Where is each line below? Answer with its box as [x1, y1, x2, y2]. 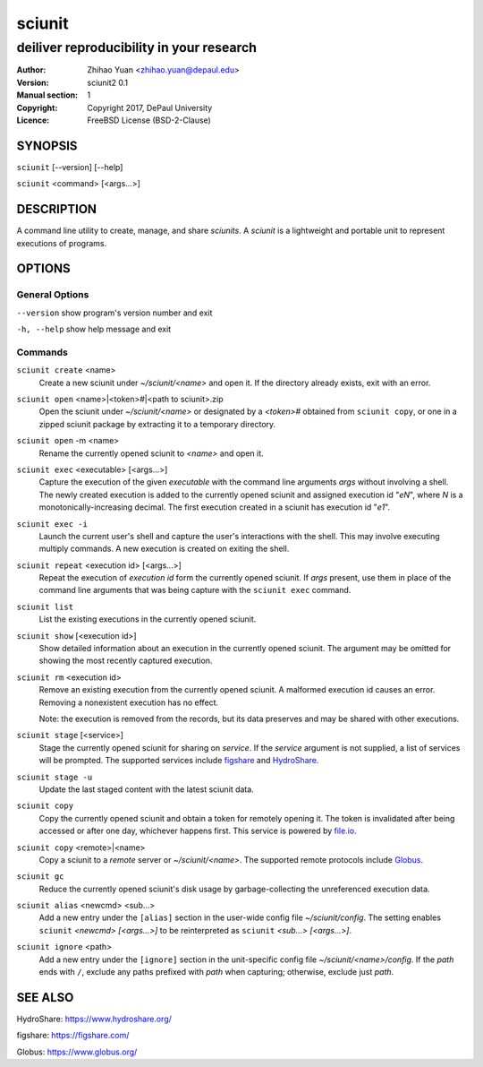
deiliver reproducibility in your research [16, 39, 258, 56]
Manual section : [16, 90, 79, 100]
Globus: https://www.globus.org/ [16, 1046, 138, 1057]
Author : [16, 65, 47, 75]
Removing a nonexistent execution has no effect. [38, 697, 219, 708]
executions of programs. [16, 237, 107, 248]
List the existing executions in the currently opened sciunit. [38, 614, 257, 624]
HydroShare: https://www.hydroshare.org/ [16, 1013, 172, 1024]
